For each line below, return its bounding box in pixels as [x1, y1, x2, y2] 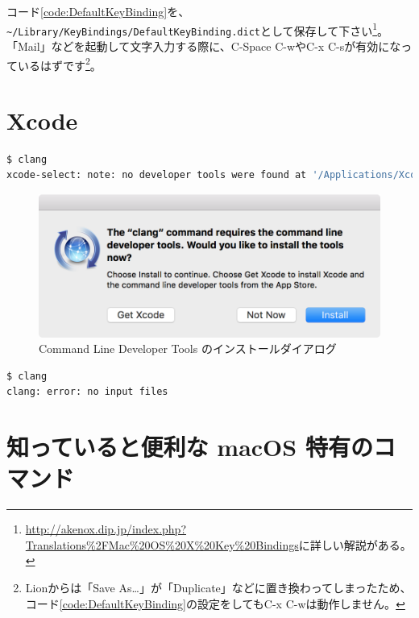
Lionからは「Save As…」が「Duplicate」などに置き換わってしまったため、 [25, 579, 412, 596]
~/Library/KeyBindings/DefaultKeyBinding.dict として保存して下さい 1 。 [6, 19, 389, 39]
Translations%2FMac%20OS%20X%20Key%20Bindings [25, 536, 299, 553]
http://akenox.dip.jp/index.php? [25, 521, 186, 537]
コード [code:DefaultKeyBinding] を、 [6, 3, 190, 19]
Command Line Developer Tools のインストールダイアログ [39, 340, 337, 357]
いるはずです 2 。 [17, 54, 102, 73]
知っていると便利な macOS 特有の [6, 430, 373, 463]
